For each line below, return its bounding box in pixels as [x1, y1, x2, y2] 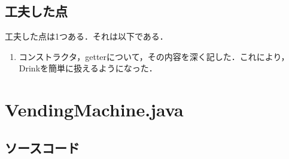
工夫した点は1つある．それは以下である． [5, 30, 168, 43]
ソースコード [5, 138, 80, 157]
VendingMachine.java [5, 97, 184, 122]
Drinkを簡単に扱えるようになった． [19, 62, 157, 74]
